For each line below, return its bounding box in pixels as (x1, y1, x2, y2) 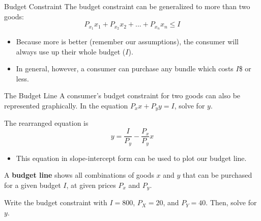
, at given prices (66, 179, 116, 190)
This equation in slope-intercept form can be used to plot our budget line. (16, 152, 247, 163)
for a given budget (4, 179, 61, 190)
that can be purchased (183, 170, 252, 180)
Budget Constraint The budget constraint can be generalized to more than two (4, 1, 250, 11)
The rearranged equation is (4, 118, 89, 128)
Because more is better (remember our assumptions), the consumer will (16, 36, 239, 47)
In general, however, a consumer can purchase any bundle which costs (16, 63, 234, 74)
